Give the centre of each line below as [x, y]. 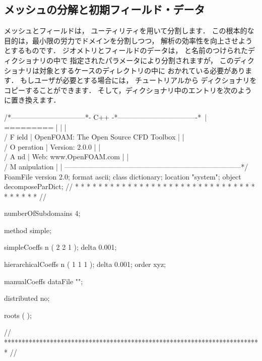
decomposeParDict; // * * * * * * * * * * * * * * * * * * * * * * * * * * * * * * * [129, 186]
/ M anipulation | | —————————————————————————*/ [126, 166]
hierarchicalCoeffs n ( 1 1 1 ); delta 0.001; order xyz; [85, 264]
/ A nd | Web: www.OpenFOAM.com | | [67, 156]
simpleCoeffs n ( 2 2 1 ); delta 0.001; [60, 247]
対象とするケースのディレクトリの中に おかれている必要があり [142, 70]
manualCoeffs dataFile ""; [44, 281]
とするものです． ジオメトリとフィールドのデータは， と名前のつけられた [126, 50]
